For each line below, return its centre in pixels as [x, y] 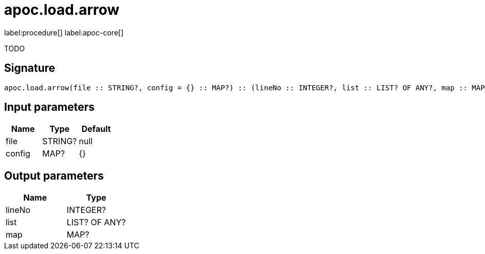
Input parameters [50, 107]
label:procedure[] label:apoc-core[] [64, 32]
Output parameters [54, 175]
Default [96, 129]
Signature [30, 68]
